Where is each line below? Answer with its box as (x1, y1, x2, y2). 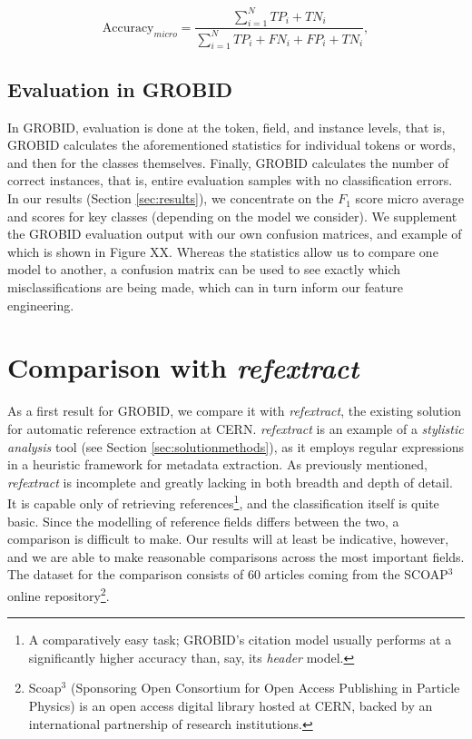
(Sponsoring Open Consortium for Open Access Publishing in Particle (70, 678, 460, 697)
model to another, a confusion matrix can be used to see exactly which (7, 260, 401, 279)
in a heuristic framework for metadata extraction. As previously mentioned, (7, 455, 428, 474)
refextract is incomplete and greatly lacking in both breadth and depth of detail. (7, 472, 453, 491)
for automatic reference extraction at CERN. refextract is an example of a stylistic (7, 419, 464, 438)
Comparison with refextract (7, 349, 359, 387)
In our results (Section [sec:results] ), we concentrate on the (7, 189, 334, 208)
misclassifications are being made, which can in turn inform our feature (7, 278, 404, 297)
